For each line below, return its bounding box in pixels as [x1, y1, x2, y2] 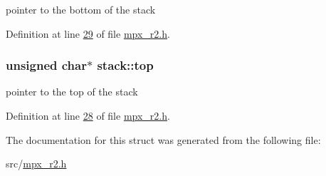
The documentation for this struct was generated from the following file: [6, 132, 321, 147]
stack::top [97, 56, 154, 74]
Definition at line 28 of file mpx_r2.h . [6, 108, 170, 123]
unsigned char [6, 56, 87, 74]
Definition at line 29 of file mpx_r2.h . [6, 26, 170, 41]
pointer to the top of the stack [6, 84, 138, 99]
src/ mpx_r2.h [6, 156, 67, 171]
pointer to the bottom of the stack [6, 2, 156, 16]
